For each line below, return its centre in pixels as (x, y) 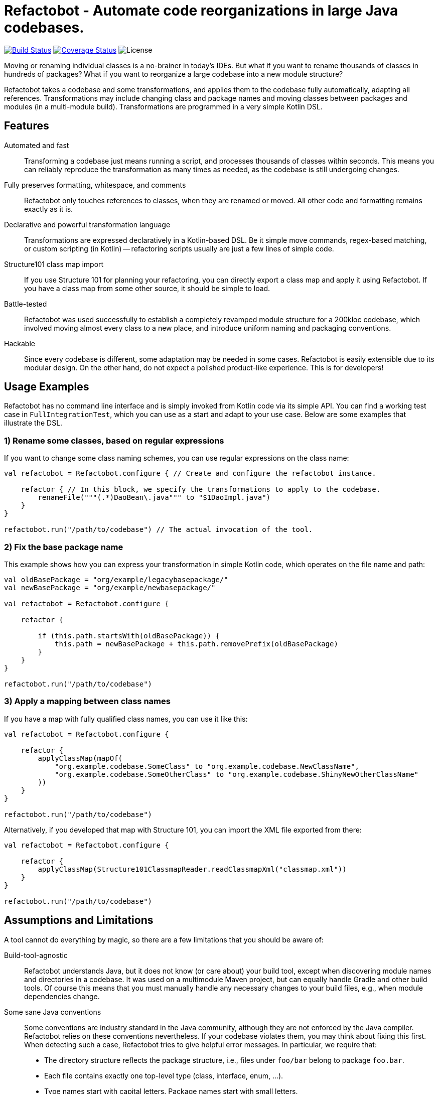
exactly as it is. (49, 209)
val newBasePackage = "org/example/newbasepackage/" (110, 587)
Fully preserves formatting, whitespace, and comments (95, 185)
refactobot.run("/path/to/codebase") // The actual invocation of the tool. (159, 530)
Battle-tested (26, 304)
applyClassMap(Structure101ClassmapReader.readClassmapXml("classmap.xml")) (192, 869)
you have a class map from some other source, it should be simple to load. (147, 288)
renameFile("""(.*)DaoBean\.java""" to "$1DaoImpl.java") (154, 498)
